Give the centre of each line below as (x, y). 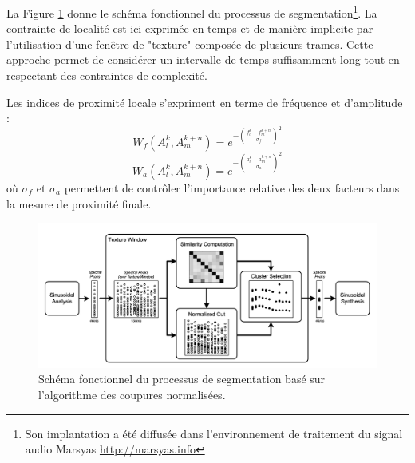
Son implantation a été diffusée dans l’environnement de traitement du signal (214, 433)
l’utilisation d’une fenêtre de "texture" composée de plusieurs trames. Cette (190, 44)
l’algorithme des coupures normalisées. (132, 395)
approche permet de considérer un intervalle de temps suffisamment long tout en (203, 59)
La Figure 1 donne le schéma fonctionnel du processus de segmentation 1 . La (192, 12)
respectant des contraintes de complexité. (107, 75)
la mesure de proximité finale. (79, 203)
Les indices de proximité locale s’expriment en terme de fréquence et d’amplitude (205, 102)
